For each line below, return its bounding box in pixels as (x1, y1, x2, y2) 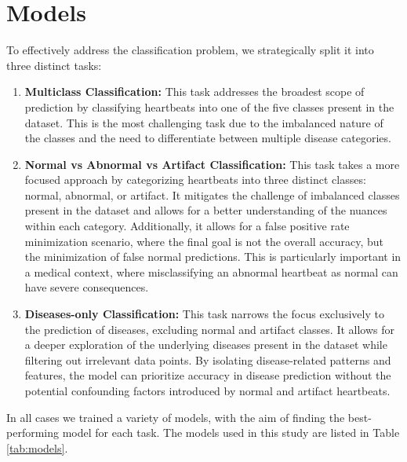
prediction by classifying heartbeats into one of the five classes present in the (24, 98, 394, 115)
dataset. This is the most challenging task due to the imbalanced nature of (24, 114, 383, 130)
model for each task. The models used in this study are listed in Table (62, 424, 400, 441)
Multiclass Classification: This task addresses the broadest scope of (24, 83, 365, 100)
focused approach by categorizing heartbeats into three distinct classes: (24, 171, 366, 188)
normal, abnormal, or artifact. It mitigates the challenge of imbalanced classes (24, 186, 400, 203)
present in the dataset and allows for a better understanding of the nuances (24, 202, 387, 218)
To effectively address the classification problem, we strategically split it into (6, 42, 374, 58)
